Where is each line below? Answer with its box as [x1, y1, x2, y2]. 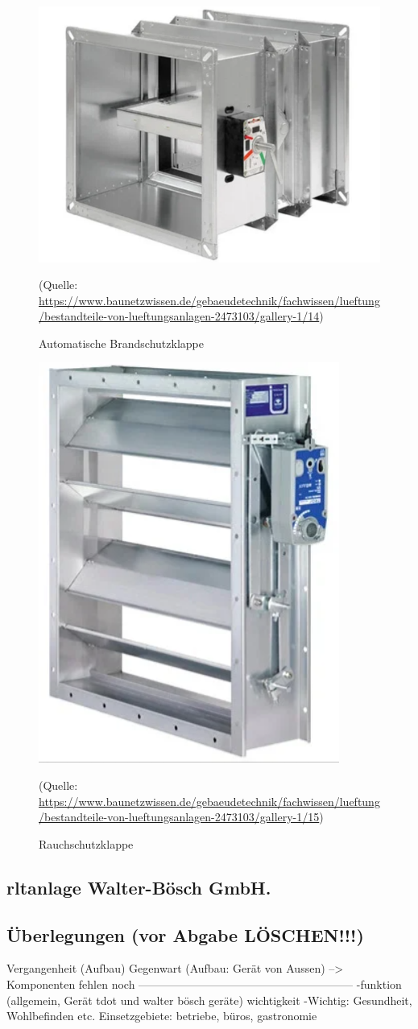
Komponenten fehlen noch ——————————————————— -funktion [6, 976, 402, 993]
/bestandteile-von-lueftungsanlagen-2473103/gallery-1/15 [39, 808, 320, 825]
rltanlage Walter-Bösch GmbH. [6, 874, 271, 899]
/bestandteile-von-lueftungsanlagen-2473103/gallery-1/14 [39, 308, 320, 324]
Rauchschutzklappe [39, 835, 134, 852]
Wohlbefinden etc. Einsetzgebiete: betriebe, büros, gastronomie [6, 1007, 317, 1024]
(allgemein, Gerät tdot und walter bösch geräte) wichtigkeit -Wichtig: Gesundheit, [6, 991, 412, 1008]
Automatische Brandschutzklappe [39, 334, 204, 351]
